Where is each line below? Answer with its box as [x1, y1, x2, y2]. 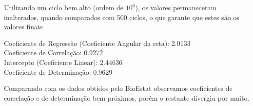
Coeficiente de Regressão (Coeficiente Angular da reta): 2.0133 [4, 38, 191, 48]
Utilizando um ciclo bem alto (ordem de [4, 2, 124, 12]
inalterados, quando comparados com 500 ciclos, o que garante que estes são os [4, 12, 239, 22]
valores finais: [4, 21, 44, 32]
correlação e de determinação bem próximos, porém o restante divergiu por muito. [4, 92, 250, 103]
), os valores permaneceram [135, 2, 217, 12]
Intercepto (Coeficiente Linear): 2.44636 [4, 57, 122, 67]
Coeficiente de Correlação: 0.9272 [4, 47, 103, 58]
